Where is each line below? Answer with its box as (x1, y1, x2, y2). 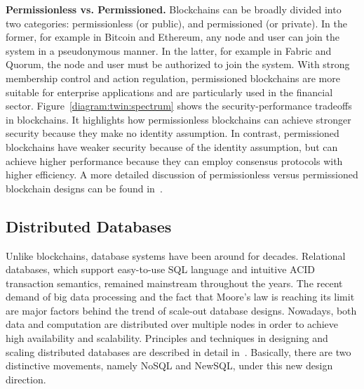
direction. (6, 371, 46, 386)
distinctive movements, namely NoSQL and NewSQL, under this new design (6, 358, 333, 373)
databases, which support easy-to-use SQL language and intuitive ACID (6, 262, 316, 277)
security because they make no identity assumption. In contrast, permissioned (6, 126, 339, 140)
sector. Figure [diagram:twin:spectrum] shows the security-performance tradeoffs (6, 98, 352, 113)
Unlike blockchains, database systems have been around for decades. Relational (6, 248, 346, 263)
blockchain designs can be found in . (6, 180, 163, 195)
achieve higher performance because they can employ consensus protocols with (6, 153, 343, 168)
